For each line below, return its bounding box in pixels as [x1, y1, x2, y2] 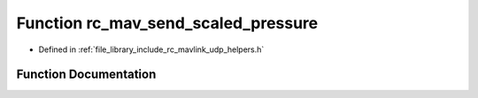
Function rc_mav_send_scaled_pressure [16, 13, 319, 33]
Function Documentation [16, 67, 157, 82]
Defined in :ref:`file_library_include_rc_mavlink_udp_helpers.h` [38, 44, 265, 55]
